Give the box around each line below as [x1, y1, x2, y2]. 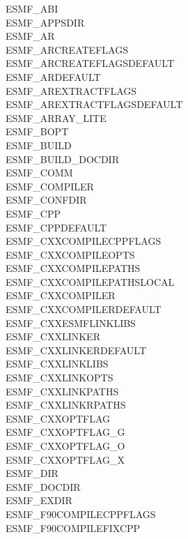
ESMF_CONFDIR [6, 192, 87, 207]
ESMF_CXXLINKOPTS [6, 370, 113, 385]
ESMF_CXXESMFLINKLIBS [6, 315, 136, 330]
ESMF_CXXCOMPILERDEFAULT [6, 302, 162, 317]
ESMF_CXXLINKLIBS [6, 356, 109, 371]
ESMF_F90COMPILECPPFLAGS [6, 506, 156, 521]
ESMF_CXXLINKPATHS [6, 384, 119, 398]
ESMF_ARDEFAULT [6, 69, 101, 84]
